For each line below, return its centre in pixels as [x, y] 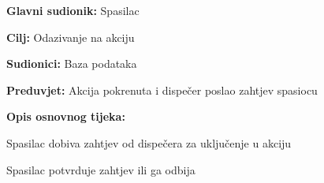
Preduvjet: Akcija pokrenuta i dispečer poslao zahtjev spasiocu [162, 90]
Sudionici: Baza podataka [72, 63]
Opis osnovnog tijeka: [66, 116]
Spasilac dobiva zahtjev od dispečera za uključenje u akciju [149, 142]
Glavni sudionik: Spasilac [73, 10]
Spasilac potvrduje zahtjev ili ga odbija [101, 169]
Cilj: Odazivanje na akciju [71, 37]
